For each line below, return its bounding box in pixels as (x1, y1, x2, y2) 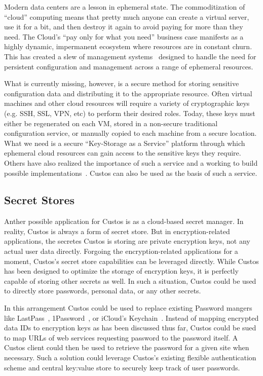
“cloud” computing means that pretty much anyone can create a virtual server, (4, 11, 249, 22)
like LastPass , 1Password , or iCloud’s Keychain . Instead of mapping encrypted (4, 312, 259, 323)
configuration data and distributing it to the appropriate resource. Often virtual (4, 88, 252, 98)
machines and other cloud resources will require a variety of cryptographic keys (4, 98, 250, 108)
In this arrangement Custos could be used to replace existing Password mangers (4, 303, 252, 313)
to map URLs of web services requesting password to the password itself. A (4, 332, 238, 343)
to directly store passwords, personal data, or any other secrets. (4, 285, 201, 296)
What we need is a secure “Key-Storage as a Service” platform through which (4, 137, 245, 148)
